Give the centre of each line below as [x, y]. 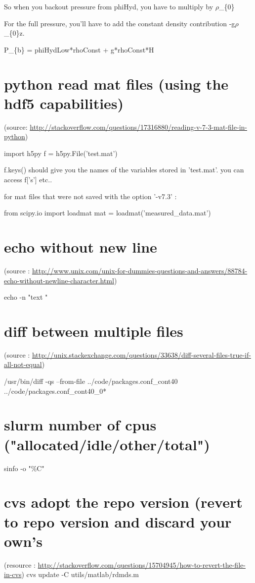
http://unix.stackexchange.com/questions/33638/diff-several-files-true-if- [141, 354]
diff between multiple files [94, 331]
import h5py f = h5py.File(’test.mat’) [61, 153]
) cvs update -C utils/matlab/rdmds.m [80, 574]
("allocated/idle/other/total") [107, 444]
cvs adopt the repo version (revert [123, 502]
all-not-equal [23, 364]
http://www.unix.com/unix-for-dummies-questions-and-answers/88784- [140, 270]
